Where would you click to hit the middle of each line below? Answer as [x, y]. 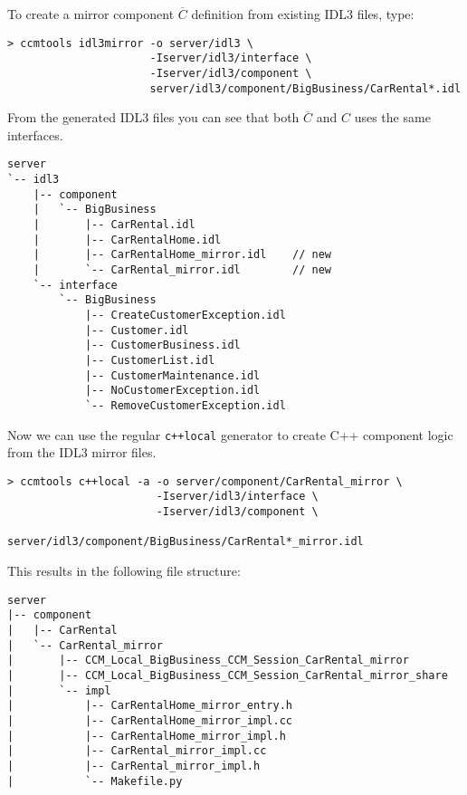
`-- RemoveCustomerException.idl [185, 405]
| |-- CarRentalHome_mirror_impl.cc [150, 720]
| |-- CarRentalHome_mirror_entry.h [150, 706]
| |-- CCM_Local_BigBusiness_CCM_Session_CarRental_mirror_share [228, 675]
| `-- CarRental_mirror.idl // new [182, 270]
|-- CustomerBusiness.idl [162, 345]
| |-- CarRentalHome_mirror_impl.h [147, 736]
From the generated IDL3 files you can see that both [153, 117]
